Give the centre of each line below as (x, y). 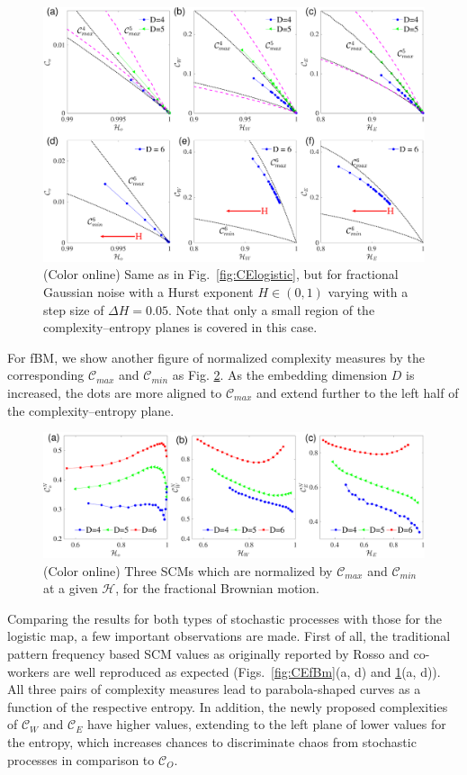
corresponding (46, 375)
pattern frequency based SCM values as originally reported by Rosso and (208, 654)
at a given (71, 588)
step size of (74, 309)
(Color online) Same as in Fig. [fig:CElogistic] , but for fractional (221, 274)
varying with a (368, 291)
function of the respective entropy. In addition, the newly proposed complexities (228, 706)
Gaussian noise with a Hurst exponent (148, 291)
